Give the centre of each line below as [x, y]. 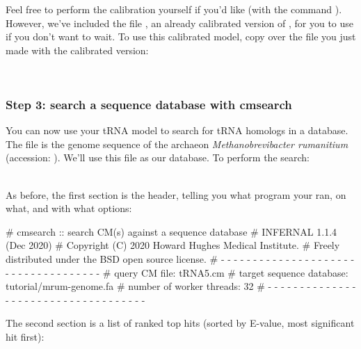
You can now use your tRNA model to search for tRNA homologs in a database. [177, 130]
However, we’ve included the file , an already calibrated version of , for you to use [180, 23]
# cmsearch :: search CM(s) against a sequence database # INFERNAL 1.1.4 [171, 231]
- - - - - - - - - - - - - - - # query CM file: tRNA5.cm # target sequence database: [177, 272]
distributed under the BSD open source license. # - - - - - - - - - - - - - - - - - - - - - [180, 258]
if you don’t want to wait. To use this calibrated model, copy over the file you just [181, 36]
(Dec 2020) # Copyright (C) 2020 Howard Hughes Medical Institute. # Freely [173, 245]
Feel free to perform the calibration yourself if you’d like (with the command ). [174, 9]
